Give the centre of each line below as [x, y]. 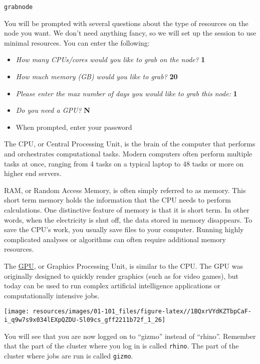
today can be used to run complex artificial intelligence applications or [112, 286]
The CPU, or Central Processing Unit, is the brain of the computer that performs [130, 144]
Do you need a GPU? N [53, 110]
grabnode [19, 7]
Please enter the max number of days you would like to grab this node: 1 [126, 93]
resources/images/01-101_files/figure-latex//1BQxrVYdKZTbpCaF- [142, 312]
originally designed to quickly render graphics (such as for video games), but [121, 276]
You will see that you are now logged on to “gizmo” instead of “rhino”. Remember [130, 336]
